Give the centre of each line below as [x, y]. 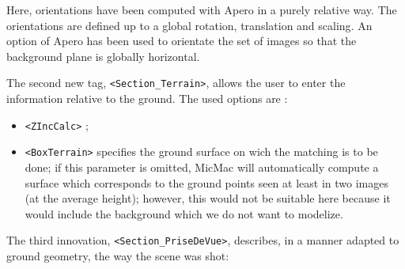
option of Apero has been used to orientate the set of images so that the [182, 41]
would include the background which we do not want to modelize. [184, 213]
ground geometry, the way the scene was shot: [118, 255]
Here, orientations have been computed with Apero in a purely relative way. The [202, 9]
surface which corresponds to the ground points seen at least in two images [206, 182]
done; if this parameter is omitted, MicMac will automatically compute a [202, 167]
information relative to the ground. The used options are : [147, 99]
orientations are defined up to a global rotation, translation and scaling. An [189, 25]
